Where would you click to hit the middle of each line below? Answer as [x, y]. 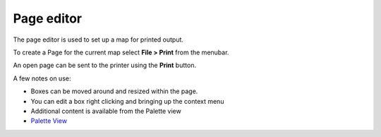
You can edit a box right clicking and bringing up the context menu [127, 101]
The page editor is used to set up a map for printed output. [98, 40]
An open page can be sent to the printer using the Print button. [105, 65]
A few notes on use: [42, 78]
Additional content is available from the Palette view [106, 111]
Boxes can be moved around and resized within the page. [114, 91]
